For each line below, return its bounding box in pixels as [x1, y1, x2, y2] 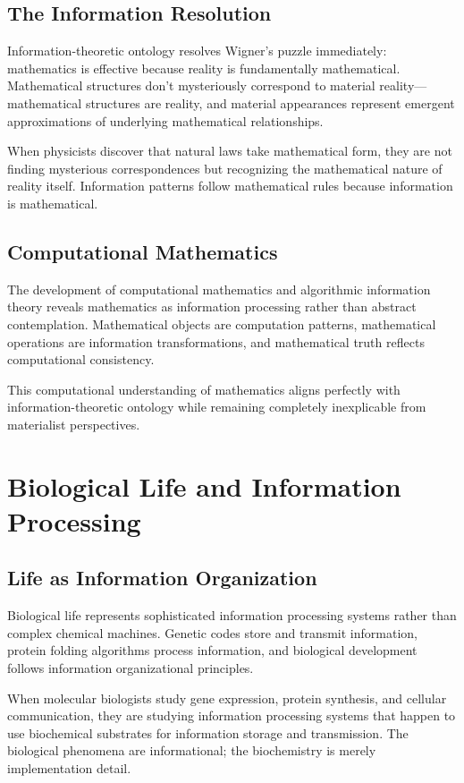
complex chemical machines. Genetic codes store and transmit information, [7, 623, 418, 642]
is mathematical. [7, 193, 98, 212]
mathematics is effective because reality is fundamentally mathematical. [7, 58, 401, 77]
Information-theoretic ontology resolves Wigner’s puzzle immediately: [7, 41, 387, 60]
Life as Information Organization [7, 564, 317, 592]
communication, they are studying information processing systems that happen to [7, 706, 456, 725]
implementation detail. [7, 759, 131, 778]
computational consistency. [7, 350, 155, 369]
